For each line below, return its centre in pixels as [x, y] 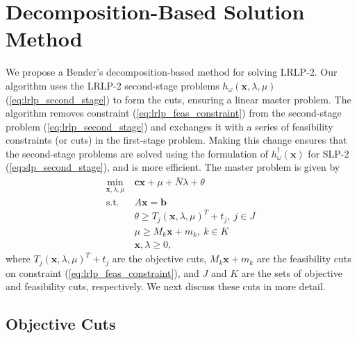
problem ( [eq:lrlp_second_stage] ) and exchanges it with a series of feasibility [169, 126]
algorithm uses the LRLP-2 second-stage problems [113, 85]
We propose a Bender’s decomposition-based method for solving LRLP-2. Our [172, 72]
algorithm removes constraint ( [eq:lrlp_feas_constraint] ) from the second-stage [174, 113]
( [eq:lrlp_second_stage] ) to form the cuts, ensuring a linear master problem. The [178, 99]
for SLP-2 [329, 153]
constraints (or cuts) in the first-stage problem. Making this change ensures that [176, 140]
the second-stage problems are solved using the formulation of [137, 153]
